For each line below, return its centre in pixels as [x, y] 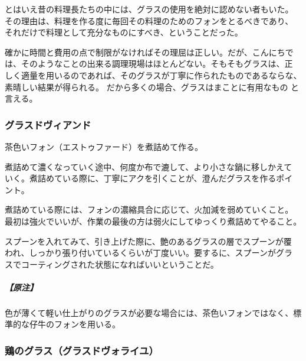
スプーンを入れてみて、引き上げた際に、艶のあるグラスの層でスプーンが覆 [148, 241]
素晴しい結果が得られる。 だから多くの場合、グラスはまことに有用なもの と [152, 87]
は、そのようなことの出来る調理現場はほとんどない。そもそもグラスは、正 [149, 64]
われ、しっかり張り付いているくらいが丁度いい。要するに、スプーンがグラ [149, 253]
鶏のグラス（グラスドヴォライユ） [82, 350]
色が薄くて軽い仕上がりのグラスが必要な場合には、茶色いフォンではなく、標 [153, 312]
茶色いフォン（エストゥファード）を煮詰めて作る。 [104, 146]
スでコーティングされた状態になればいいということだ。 [112, 264]
